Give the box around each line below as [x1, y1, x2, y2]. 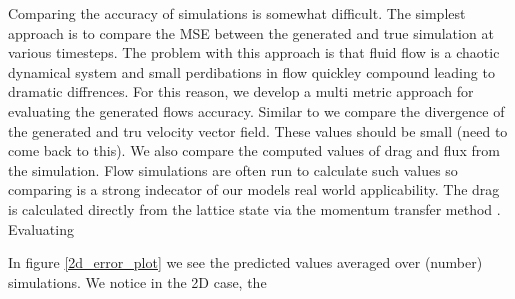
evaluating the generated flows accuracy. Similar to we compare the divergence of [8, 100, 505, 121]
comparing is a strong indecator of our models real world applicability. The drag [8, 179, 500, 200]
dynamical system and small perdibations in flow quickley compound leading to [8, 61, 495, 82]
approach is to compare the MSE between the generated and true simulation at [8, 22, 494, 43]
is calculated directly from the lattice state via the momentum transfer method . [8, 198, 501, 219]
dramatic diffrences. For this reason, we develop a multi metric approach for [8, 81, 474, 102]
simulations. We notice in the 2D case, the [8, 271, 267, 292]
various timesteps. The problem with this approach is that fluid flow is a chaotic [8, 42, 500, 63]
